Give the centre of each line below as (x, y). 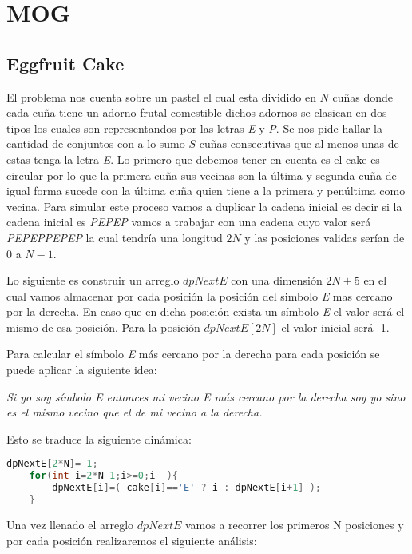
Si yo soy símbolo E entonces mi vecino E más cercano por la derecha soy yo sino (206, 396)
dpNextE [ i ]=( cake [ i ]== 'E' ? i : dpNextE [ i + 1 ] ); (186, 488)
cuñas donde (363, 96)
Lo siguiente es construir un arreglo (93, 280)
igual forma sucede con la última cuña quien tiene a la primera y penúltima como (206, 191)
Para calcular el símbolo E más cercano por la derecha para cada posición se (193, 354)
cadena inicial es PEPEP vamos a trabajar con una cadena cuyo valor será (189, 222)
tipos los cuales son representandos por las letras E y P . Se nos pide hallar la (194, 128)
